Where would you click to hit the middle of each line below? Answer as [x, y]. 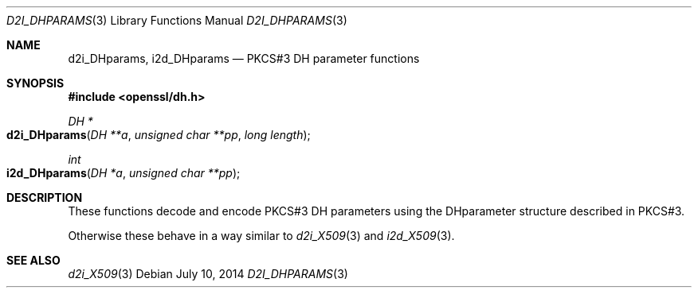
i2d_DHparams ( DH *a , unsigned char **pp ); [124, 173]
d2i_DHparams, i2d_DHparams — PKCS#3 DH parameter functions [244, 58]
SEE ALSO [33, 260]
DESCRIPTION [45, 197]
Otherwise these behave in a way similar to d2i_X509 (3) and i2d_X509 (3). [261, 236]
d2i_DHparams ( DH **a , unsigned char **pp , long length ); [159, 135]
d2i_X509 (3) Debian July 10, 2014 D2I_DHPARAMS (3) [208, 274]
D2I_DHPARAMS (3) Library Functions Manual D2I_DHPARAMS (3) [177, 20]
